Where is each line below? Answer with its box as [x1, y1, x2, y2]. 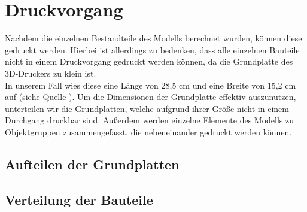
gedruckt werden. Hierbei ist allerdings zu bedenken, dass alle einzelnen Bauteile [5, 43, 300, 56]
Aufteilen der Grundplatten [5, 155, 180, 173]
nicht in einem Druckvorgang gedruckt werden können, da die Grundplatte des [5, 55, 293, 68]
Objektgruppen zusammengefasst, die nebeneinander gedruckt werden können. [5, 125, 292, 138]
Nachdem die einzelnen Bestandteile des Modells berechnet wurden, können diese [5, 32, 302, 44]
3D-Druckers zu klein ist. [5, 66, 96, 79]
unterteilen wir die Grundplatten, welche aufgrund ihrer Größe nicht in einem [5, 102, 289, 114]
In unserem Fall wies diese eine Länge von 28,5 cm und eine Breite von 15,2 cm [5, 78, 296, 91]
